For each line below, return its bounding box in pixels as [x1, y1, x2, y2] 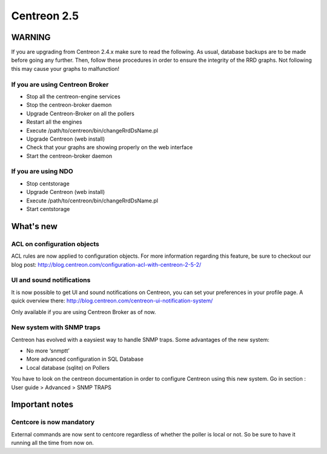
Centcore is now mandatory [11, 418, 95, 427]
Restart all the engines [26, 118, 82, 125]
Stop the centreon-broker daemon [26, 101, 112, 108]
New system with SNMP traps [11, 323, 101, 332]
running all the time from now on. [11, 439, 94, 447]
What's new [11, 221, 58, 232]
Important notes [11, 399, 74, 410]
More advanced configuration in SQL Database [26, 355, 144, 363]
